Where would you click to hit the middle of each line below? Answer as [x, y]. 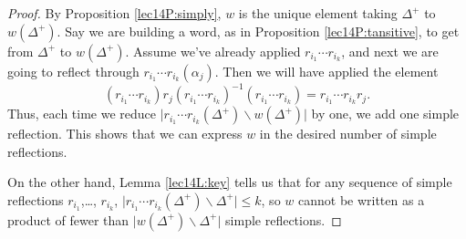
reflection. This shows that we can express [125, 134]
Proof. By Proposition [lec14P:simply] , [114, 13]
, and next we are [390, 51]
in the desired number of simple [348, 134]
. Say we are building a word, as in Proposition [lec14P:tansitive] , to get [258, 31]
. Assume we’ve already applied [213, 51]
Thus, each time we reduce [82, 114]
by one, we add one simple [385, 114]
